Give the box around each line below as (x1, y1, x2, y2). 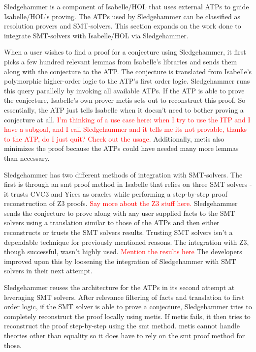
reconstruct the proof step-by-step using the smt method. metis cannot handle (4, 321, 240, 331)
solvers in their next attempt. (4, 265, 93, 276)
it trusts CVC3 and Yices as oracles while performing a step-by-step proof (4, 188, 227, 199)
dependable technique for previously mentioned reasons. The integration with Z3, (4, 236, 249, 247)
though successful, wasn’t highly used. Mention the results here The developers (4, 246, 242, 257)
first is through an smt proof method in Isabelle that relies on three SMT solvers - (4, 179, 252, 189)
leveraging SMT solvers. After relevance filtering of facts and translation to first (4, 292, 245, 302)
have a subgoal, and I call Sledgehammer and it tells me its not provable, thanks (4, 124, 247, 134)
